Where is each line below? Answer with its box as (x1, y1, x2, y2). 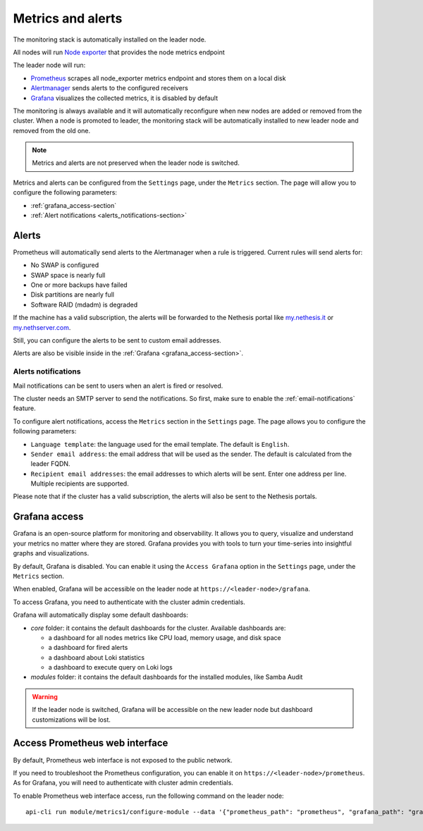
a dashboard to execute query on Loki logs (48, 663, 173, 672)
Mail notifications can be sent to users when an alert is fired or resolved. (13, 381, 223, 390)
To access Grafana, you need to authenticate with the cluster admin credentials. (13, 598, 246, 606)
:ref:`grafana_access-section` (30, 201, 116, 209)
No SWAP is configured (30, 261, 99, 269)
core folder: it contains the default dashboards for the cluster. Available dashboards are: (30, 624, 286, 632)
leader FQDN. (30, 460, 70, 468)
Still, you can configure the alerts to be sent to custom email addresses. (13, 336, 221, 345)
